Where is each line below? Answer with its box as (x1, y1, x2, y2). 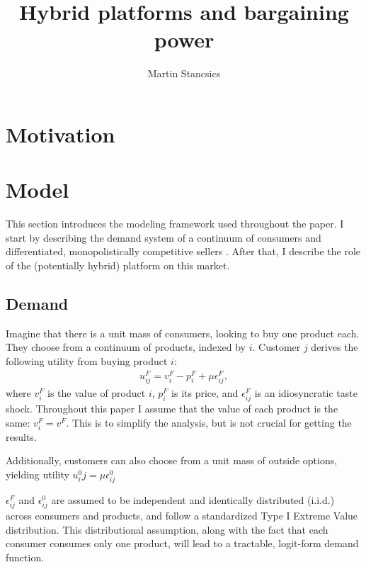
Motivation (6, 119, 115, 148)
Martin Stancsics (147, 66, 221, 81)
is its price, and (171, 385, 239, 400)
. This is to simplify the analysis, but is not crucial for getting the (66, 415, 352, 430)
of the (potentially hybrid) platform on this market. (6, 258, 230, 272)
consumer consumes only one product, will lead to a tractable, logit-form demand (6, 536, 359, 551)
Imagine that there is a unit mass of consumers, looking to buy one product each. (6, 325, 360, 340)
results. (6, 429, 37, 444)
